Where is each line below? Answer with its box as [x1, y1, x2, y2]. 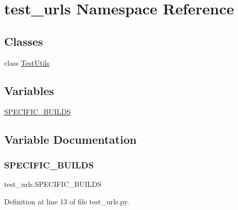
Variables [4, 82, 54, 98]
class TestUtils [4, 57, 50, 68]
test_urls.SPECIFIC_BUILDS [4, 178, 102, 189]
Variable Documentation [4, 131, 137, 147]
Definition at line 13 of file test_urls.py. [4, 196, 130, 206]
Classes [4, 33, 43, 49]
